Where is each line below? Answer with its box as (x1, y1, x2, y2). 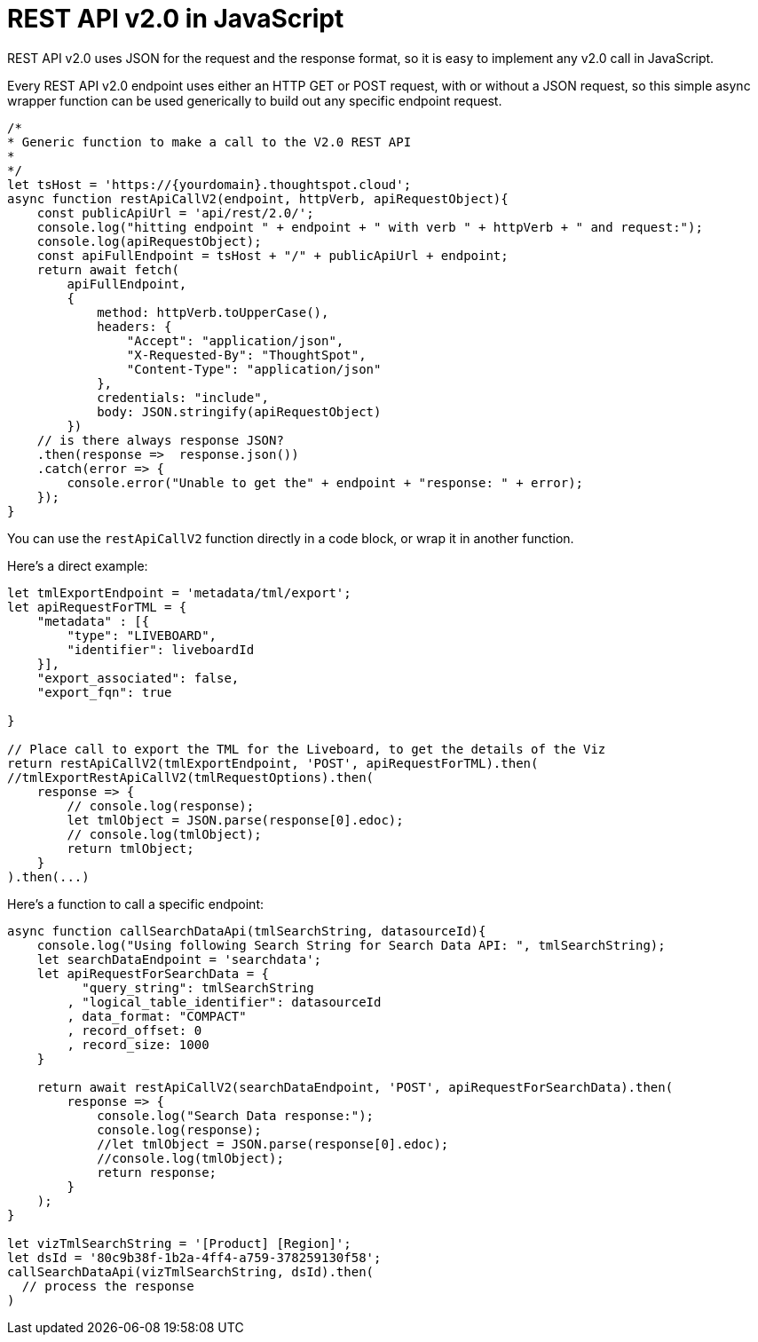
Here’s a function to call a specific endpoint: (7, 896, 264, 912)
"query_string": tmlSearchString (82, 980, 314, 995)
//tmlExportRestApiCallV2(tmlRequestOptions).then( (7, 770, 375, 785)
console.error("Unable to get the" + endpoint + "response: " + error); (67, 475, 584, 490)
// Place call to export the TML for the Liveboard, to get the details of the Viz (7, 741, 606, 756)
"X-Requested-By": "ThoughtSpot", (126, 347, 367, 362)
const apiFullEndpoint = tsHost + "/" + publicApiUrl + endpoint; (36, 248, 509, 263)
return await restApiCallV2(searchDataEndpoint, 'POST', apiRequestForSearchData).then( (36, 1079, 674, 1094)
